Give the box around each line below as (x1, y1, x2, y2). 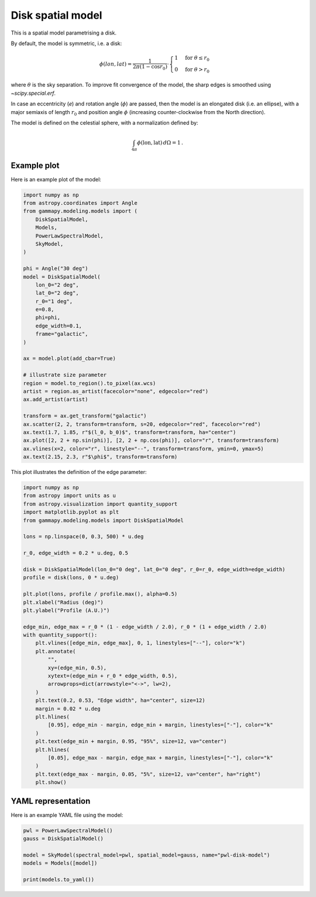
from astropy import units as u (23, 492, 116, 499)
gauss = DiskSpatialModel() (23, 836, 104, 842)
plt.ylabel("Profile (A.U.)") (23, 607, 110, 614)
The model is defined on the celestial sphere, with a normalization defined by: (11, 119, 198, 126)
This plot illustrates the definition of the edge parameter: (11, 469, 147, 476)
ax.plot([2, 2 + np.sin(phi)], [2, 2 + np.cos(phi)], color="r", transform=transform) (23, 437, 280, 444)
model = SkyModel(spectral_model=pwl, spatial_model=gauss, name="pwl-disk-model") (23, 851, 270, 858)
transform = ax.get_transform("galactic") (23, 413, 147, 420)
